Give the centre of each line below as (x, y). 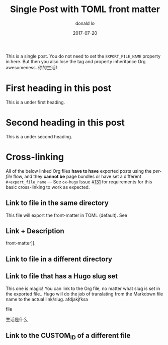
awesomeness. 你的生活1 (32, 67)
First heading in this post (59, 88)
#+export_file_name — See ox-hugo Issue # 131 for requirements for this (79, 182)
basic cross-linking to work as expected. (48, 187)
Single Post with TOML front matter (85, 9)
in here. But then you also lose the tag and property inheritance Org (76, 61)
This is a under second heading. (39, 136)
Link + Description (35, 231)
